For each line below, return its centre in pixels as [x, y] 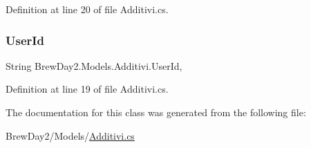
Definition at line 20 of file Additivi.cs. [87, 9]
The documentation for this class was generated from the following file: [156, 112]
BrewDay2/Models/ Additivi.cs [70, 135]
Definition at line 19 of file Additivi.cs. [87, 89]
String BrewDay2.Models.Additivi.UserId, [94, 65]
